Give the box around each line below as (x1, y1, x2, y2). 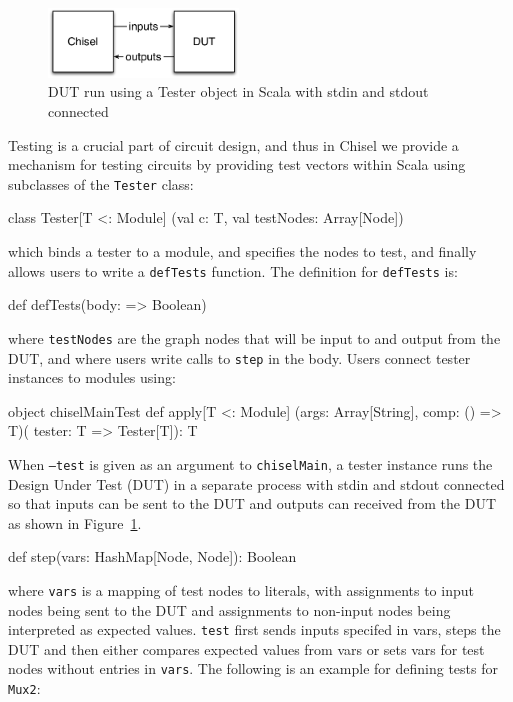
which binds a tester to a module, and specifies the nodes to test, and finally (8, 241, 477, 261)
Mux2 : (8, 678, 41, 699)
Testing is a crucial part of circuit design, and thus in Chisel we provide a (8, 134, 459, 155)
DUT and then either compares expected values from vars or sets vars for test (8, 638, 485, 659)
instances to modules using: (8, 367, 176, 388)
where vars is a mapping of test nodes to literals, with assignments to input (8, 579, 474, 600)
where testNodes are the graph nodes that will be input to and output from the (8, 327, 501, 348)
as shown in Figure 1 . (8, 512, 142, 533)
